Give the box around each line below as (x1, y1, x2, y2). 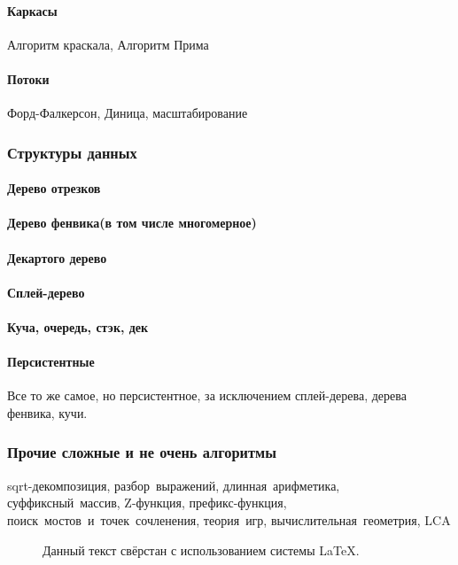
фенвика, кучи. (7, 403, 88, 422)
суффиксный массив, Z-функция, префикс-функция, (7, 493, 287, 512)
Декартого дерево (7, 248, 107, 267)
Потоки (7, 69, 50, 88)
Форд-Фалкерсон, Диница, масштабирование (7, 104, 248, 122)
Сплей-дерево (7, 282, 85, 301)
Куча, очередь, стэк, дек (7, 317, 149, 336)
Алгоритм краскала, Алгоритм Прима (7, 35, 209, 53)
